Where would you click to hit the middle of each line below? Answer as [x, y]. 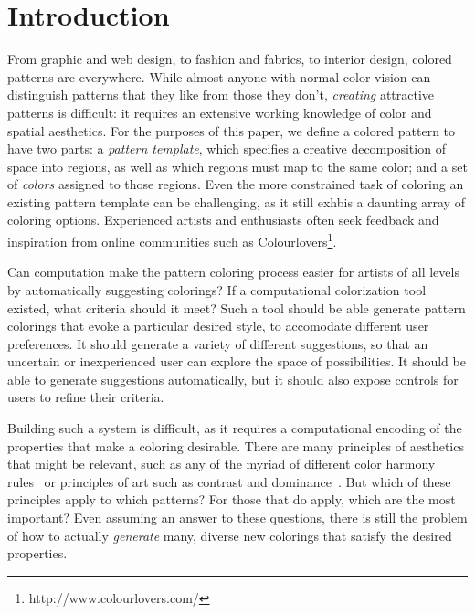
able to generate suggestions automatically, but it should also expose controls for [233, 379]
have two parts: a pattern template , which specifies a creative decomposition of [227, 148]
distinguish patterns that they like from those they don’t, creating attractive [221, 95]
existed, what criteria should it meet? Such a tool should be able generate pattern [237, 307]
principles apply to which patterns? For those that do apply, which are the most [232, 499]
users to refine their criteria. [86, 397]
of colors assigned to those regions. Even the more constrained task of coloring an [236, 184]
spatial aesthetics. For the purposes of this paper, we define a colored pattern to [232, 130]
